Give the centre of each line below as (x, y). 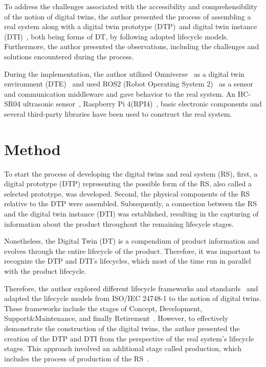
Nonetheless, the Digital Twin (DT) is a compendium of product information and (132, 241)
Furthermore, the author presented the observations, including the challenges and (132, 46)
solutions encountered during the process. (69, 56)
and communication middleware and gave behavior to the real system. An (120, 93)
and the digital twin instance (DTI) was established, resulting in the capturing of (131, 214)
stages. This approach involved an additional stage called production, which (123, 348)
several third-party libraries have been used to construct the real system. (118, 113)
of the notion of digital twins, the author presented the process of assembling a (128, 16)
